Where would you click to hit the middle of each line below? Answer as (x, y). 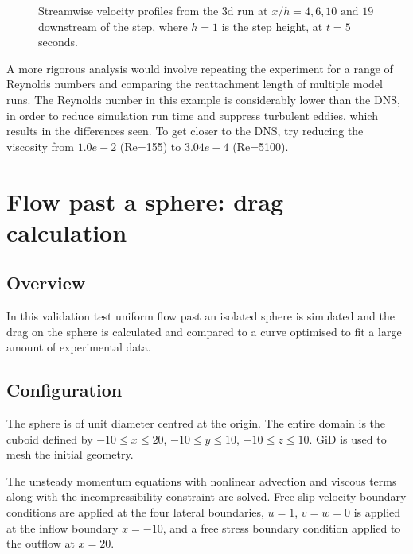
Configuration (64, 390)
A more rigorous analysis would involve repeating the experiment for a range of (200, 68)
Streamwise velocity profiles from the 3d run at (153, 10)
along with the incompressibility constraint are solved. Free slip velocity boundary (206, 496)
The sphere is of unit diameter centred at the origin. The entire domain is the (196, 423)
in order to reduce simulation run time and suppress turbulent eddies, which (192, 115)
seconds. (58, 42)
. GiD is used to (348, 438)
